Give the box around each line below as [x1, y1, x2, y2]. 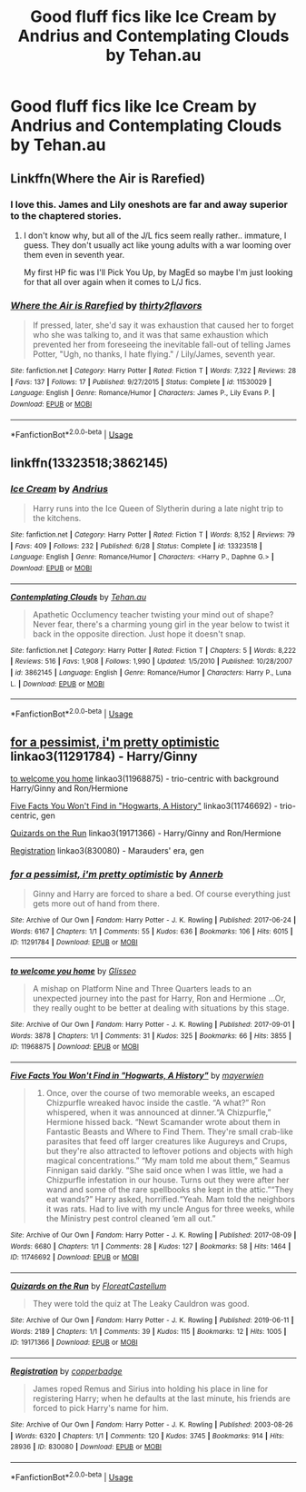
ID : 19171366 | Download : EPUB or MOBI [10, 1338, 139, 1348]
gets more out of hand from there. [32, 898, 160, 909]
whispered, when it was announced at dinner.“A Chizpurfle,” [45, 1107, 271, 1118]
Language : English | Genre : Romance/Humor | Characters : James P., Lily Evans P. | [10, 389, 275, 398]
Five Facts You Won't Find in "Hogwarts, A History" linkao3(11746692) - [10, 800, 278, 811]
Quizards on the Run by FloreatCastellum [10, 1280, 167, 1291]
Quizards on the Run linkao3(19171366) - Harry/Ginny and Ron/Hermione [10, 827, 281, 838]
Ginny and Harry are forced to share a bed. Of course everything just [32, 888, 291, 900]
